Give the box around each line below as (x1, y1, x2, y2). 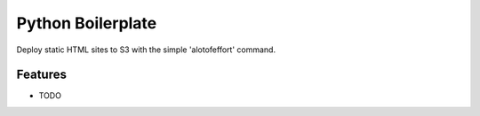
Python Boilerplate (16, 13, 157, 33)
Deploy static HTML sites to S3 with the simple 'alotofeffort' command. (16, 44, 276, 55)
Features (16, 67, 67, 82)
